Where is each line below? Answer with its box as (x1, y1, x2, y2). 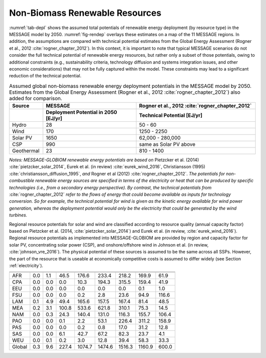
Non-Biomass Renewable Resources (9, 7, 162, 18)
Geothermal (12, 147, 39, 154)
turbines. (9, 212, 28, 218)
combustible (9, 178, 34, 183)
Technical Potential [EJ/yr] (139, 112, 203, 119)
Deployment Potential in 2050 (46, 109, 118, 116)
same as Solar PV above (139, 141, 196, 148)
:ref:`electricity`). (9, 262, 43, 268)
